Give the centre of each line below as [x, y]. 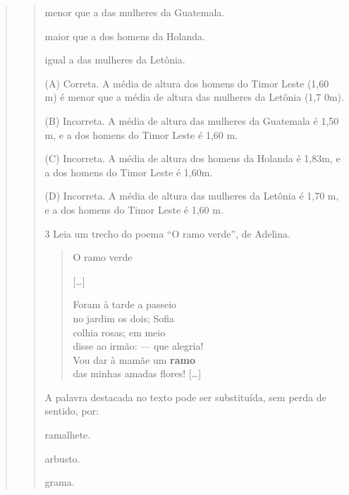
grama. [60, 482]
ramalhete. [68, 435]
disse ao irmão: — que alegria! [138, 346]
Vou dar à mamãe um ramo [134, 359]
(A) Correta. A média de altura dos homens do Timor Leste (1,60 [187, 83]
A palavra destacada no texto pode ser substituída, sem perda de [185, 397]
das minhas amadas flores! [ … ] [137, 373]
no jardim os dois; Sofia [124, 318]
